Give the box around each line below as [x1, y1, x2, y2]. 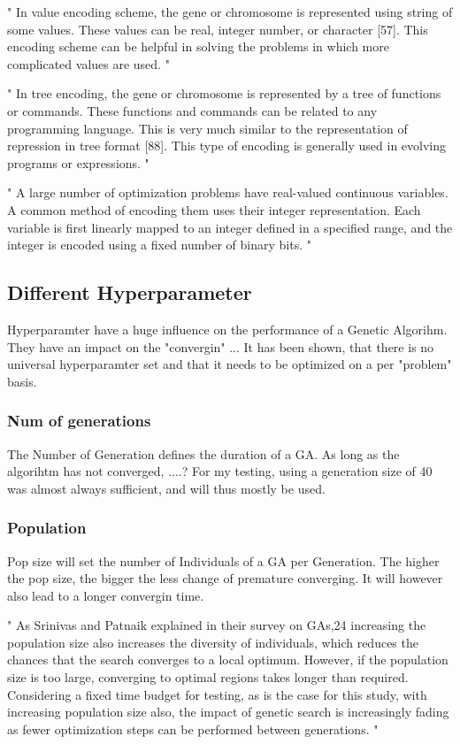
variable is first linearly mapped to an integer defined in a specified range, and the [7, 218, 453, 236]
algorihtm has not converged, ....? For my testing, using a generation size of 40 [7, 462, 433, 480]
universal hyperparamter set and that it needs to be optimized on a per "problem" [7, 355, 452, 373]
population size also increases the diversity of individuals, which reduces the [7, 633, 418, 651]
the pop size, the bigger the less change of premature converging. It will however [7, 569, 443, 587]
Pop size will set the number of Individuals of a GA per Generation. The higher [7, 551, 440, 570]
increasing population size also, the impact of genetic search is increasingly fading [7, 702, 449, 721]
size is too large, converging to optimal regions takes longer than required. [7, 668, 409, 686]
